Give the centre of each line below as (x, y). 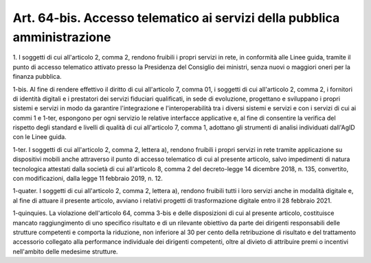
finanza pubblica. (37, 77)
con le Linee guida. (40, 137)
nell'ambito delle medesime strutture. (65, 251)
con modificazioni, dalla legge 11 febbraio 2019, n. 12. (88, 179)
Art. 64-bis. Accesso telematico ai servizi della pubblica (176, 18)
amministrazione (62, 37)
